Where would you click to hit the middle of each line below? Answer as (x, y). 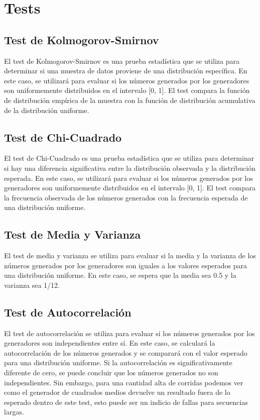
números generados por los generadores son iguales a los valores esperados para (126, 265)
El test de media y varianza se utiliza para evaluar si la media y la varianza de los (130, 255)
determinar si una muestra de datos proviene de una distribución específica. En (126, 71)
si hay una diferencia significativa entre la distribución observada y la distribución (130, 168)
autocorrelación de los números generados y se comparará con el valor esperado (126, 352)
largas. (14, 412)
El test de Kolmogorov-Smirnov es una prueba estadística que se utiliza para (122, 61)
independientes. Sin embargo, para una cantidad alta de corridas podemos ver (124, 382)
